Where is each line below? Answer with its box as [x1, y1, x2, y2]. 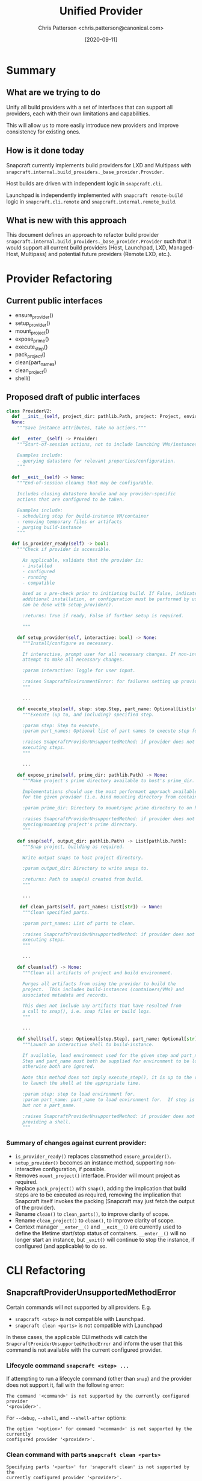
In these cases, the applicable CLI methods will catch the [6, 1333, 147, 1340]
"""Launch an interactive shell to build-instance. [22, 1041, 155, 1047]
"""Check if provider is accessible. [17, 547, 112, 553]
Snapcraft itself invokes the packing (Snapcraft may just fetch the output [14, 1197, 195, 1204]
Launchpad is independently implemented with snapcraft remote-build [6, 191, 183, 199]
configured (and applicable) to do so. [14, 1242, 107, 1250]
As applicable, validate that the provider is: [22, 557, 144, 564]
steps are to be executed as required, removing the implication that [14, 1191, 182, 1198]
